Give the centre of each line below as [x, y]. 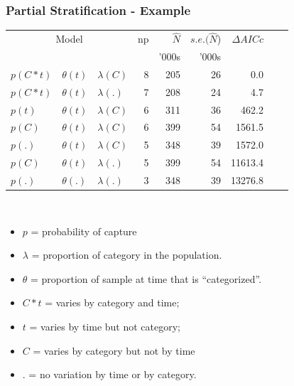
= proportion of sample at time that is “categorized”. [146, 278]
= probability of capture [84, 231]
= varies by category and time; [112, 302]
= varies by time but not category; [105, 326]
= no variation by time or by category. [113, 374]
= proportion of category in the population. [127, 255]
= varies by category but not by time [114, 350]
